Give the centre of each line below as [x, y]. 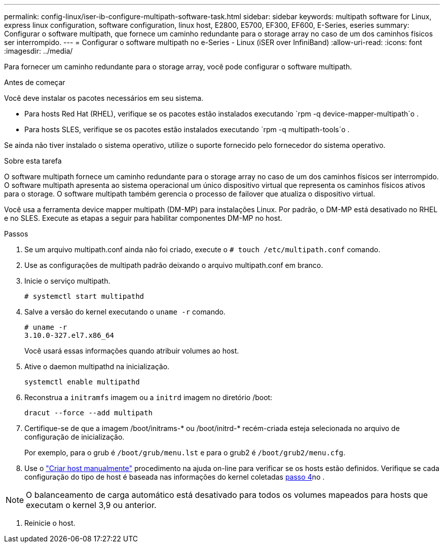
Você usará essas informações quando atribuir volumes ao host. [132, 351]
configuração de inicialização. [75, 437]
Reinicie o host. [50, 523]
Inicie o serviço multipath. [67, 281]
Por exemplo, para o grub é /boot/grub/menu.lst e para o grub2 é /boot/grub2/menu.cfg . [185, 453]
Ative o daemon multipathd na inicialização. [97, 366]
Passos [16, 234]
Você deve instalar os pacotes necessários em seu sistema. [104, 98]
